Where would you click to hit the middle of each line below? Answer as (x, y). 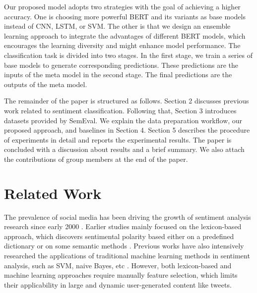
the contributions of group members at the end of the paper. (96, 159)
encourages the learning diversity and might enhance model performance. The (122, 45)
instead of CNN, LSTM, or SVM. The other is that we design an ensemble (117, 26)
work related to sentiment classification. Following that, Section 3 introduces (120, 110)
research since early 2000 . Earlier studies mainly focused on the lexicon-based (123, 226)
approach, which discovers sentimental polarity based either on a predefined (119, 236)
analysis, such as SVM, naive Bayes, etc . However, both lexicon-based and (118, 265)
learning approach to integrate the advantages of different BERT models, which (125, 35)
